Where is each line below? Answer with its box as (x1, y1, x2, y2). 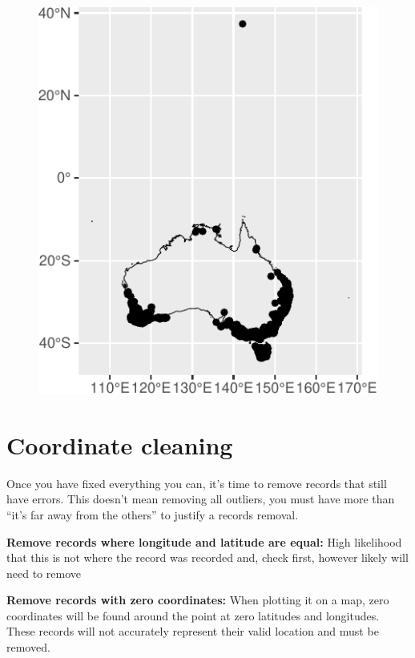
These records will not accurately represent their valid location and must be (6, 623, 379, 640)
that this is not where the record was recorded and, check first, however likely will (6, 549, 409, 566)
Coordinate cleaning (6, 428, 233, 461)
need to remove (6, 564, 81, 581)
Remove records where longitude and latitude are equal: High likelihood (6, 533, 402, 550)
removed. (6, 639, 50, 656)
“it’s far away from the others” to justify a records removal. (6, 506, 299, 523)
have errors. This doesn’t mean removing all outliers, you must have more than (6, 490, 395, 507)
